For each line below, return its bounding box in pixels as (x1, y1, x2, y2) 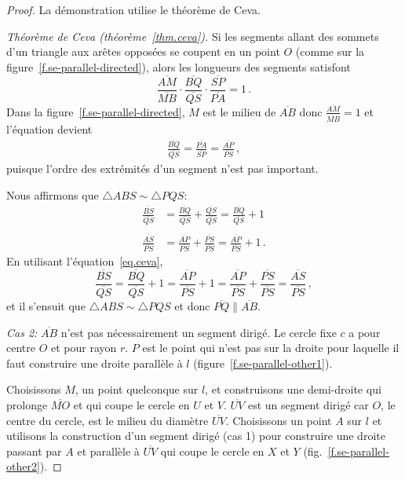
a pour (348, 324, 381, 340)
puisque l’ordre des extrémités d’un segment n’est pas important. (6, 160, 319, 177)
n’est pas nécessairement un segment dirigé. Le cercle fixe (60, 324, 337, 340)
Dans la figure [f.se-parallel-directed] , (6, 103, 185, 119)
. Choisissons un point (225, 412, 332, 428)
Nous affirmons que (6, 186, 99, 203)
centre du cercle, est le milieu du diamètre (6, 412, 209, 428)
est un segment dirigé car (247, 396, 369, 412)
